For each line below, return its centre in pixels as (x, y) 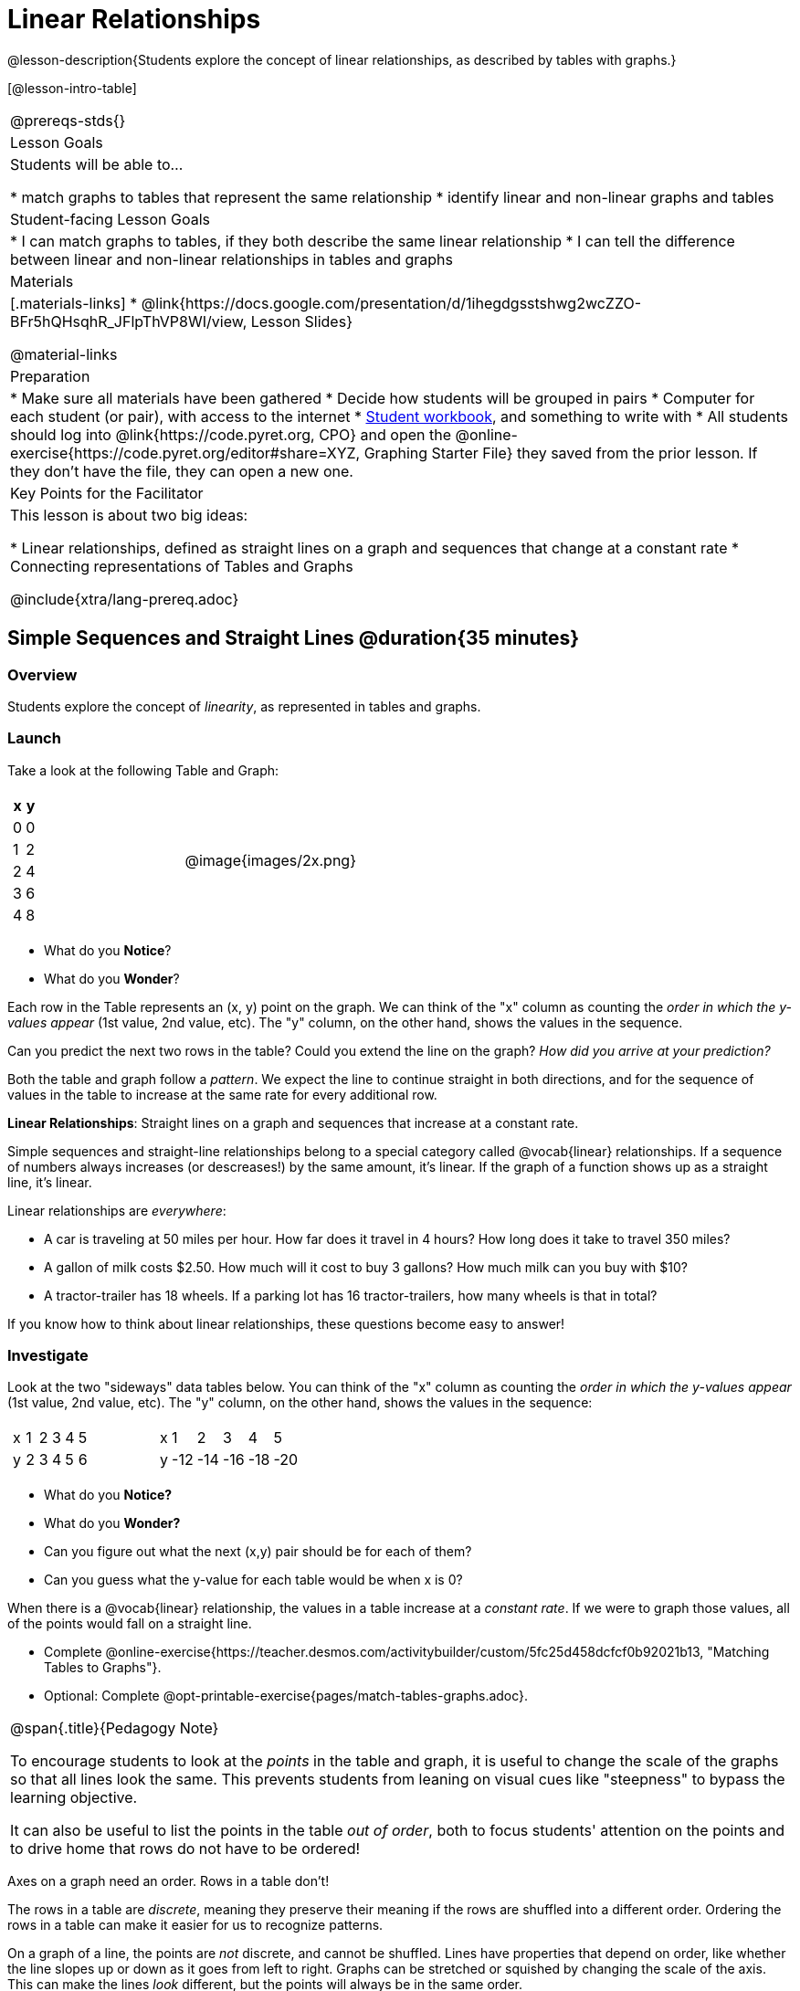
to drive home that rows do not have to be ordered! (185, 1849)
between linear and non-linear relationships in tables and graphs (232, 259)
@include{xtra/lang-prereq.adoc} (125, 599)
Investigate (48, 1356)
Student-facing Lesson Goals (111, 219)
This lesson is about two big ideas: (129, 515)
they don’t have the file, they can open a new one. (182, 471)
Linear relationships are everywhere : (117, 1210)
